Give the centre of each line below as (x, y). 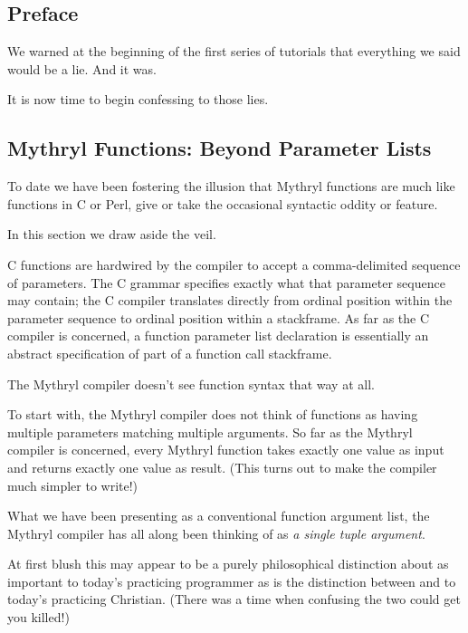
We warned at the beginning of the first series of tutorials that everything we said (234, 51)
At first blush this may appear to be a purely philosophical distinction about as (228, 564)
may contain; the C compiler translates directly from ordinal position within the (230, 300)
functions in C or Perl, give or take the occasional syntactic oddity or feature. (223, 203)
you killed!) (38, 617)
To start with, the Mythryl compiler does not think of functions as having (213, 414)
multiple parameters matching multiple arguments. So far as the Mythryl (210, 432)
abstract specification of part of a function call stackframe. (170, 353)
